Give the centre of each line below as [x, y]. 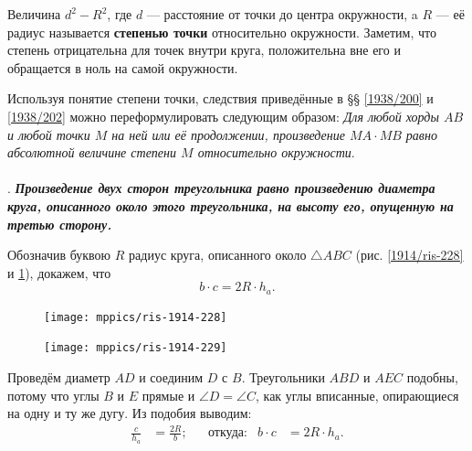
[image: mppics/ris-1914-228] [136, 317]
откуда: [227, 433]
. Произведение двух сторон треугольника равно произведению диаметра [221, 188]
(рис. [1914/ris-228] [409, 255]
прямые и [168, 395]
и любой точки [49, 134]
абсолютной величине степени [92, 152]
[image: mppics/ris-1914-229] [136, 348]
